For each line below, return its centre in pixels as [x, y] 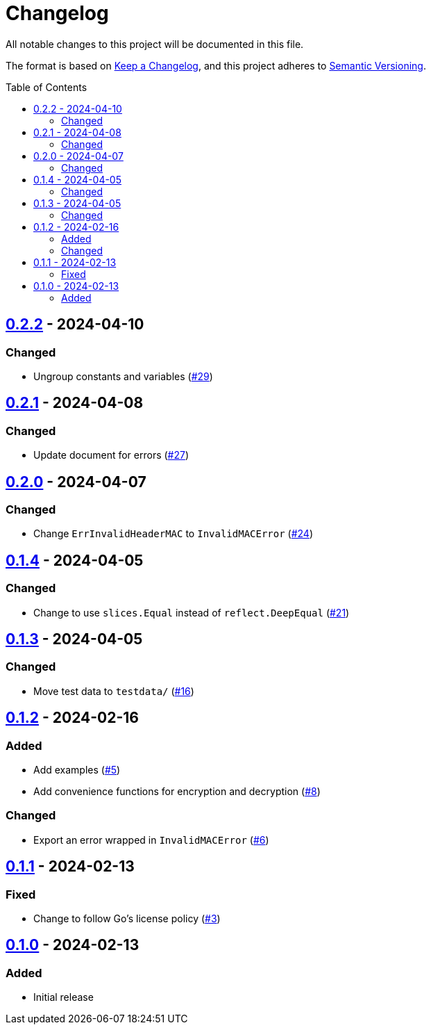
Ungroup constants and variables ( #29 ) [123, 376]
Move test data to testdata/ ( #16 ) [114, 691]
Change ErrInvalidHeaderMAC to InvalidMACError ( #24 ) [174, 534]
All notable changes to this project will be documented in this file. [155, 44]
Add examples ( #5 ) [77, 770]
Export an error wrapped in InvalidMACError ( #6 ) [151, 840]
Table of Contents [47, 87]
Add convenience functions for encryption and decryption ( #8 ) [177, 792]
